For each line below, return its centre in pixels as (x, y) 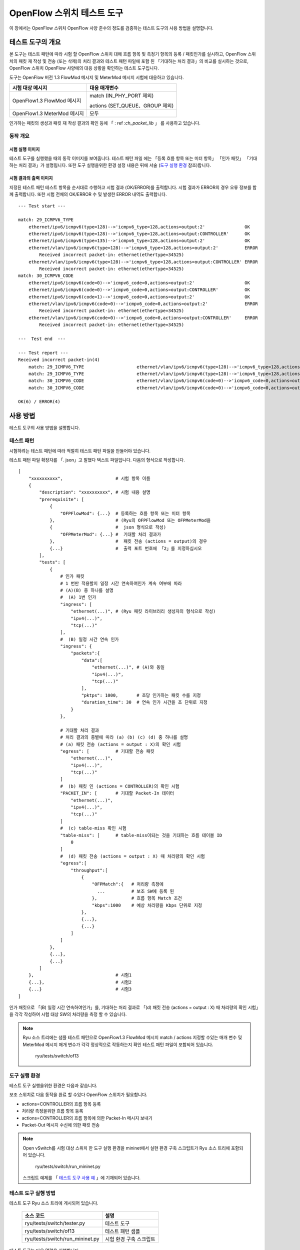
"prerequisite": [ (62, 499)
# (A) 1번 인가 (78, 597)
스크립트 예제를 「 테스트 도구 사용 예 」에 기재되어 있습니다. (82, 1177)
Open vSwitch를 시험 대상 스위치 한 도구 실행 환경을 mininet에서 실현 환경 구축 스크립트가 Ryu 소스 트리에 (126, 1148)
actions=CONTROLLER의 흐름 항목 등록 (61, 1104)
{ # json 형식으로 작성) (108, 527)
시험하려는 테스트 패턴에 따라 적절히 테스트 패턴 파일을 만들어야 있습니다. (80, 450)
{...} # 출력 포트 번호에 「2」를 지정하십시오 (126, 548)
